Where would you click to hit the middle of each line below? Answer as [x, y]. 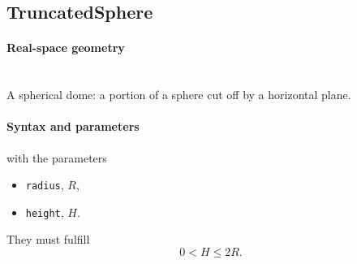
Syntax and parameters [73, 126]
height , [45, 212]
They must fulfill [48, 239]
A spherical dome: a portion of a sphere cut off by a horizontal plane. [179, 95]
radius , [45, 185]
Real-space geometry [66, 48]
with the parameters [57, 157]
